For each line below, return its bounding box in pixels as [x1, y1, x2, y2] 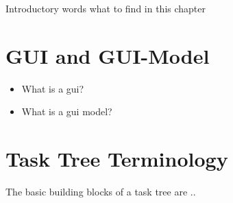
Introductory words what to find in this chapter [5, 1, 206, 15]
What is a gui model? [21, 104, 112, 119]
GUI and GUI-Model [5, 41, 210, 69]
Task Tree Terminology [5, 145, 228, 173]
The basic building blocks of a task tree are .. [5, 184, 196, 199]
